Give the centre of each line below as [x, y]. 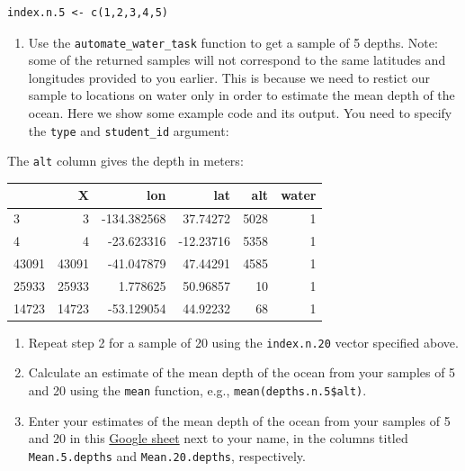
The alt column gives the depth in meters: [125, 161]
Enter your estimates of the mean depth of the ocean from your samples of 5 [239, 420]
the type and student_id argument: [129, 130]
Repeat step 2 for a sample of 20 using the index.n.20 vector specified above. [243, 342]
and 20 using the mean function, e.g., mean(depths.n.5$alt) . [197, 390]
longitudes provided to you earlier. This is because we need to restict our [229, 77]
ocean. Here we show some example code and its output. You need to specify [240, 113]
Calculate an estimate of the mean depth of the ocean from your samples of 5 [242, 372]
